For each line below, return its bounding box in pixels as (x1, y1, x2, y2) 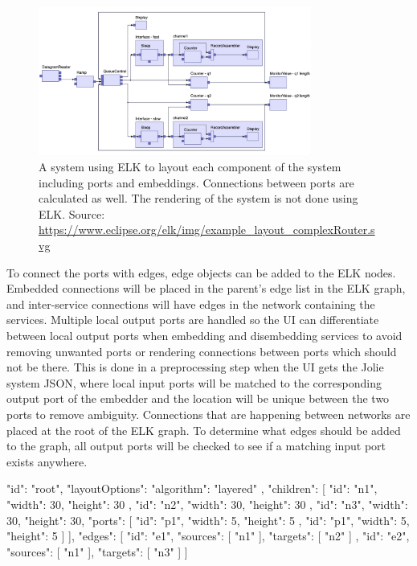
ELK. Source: (39, 205, 105, 222)
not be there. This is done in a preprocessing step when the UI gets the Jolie (6, 359, 384, 375)
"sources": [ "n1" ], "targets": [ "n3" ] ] (6, 543, 188, 560)
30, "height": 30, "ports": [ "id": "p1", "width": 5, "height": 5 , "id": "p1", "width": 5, (6, 511, 410, 528)
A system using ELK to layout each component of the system (39, 158, 341, 175)
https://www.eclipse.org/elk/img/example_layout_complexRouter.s (39, 221, 375, 238)
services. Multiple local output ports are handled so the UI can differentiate (6, 311, 379, 328)
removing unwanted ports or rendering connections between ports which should (6, 342, 397, 359)
